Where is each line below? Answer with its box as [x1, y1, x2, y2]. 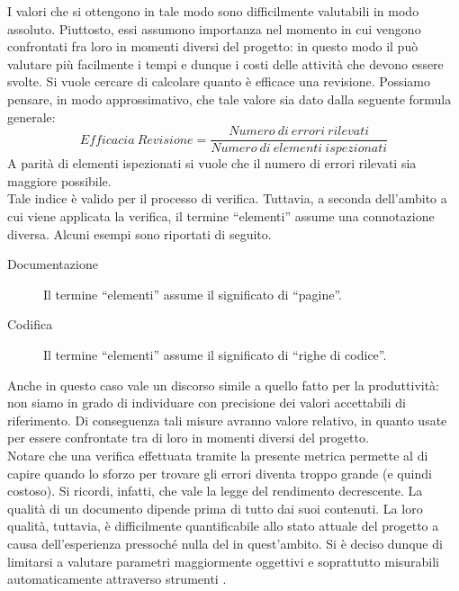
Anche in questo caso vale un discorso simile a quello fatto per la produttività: [7, 375, 440, 394]
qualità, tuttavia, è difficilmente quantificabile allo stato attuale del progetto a [7, 516, 439, 535]
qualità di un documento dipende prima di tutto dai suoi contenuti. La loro [7, 498, 423, 517]
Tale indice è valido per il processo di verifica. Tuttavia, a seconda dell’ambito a [7, 189, 447, 208]
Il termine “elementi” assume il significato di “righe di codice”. [43, 345, 387, 363]
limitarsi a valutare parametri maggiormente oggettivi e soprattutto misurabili [7, 551, 440, 570]
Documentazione [7, 255, 98, 273]
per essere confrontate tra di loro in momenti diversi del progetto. [7, 428, 369, 447]
